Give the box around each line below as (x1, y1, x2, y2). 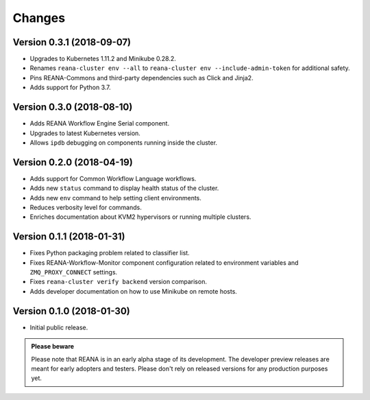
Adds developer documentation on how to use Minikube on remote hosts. (29, 287, 238, 295)
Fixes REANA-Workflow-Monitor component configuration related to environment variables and (29, 258, 299, 267)
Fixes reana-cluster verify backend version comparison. (29, 278, 207, 286)
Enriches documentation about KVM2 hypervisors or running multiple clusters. (29, 213, 251, 221)
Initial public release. (29, 323, 88, 331)
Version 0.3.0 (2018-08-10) (12, 102, 133, 113)
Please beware (31, 342, 75, 351)
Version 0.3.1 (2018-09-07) (12, 36, 132, 48)
